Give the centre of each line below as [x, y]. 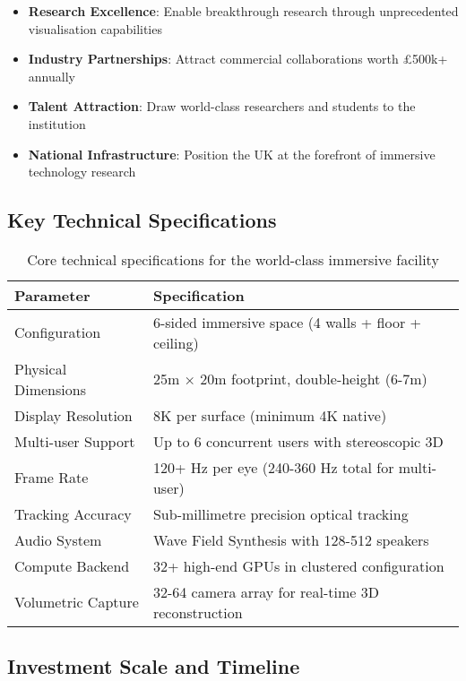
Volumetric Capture [77, 602]
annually [52, 76]
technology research [82, 172]
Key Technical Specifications [142, 220]
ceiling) [176, 342]
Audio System [58, 539]
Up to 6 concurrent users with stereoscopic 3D [298, 441]
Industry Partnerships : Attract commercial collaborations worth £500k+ [238, 59]
